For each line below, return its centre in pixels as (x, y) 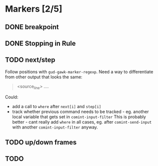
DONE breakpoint (32, 27)
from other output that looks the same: (44, 77)
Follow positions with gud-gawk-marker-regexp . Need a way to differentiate (79, 72)
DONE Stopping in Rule (40, 43)
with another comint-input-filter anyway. (55, 127)
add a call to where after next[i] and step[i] (57, 106)
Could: (12, 97)
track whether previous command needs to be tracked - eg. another (80, 111)
